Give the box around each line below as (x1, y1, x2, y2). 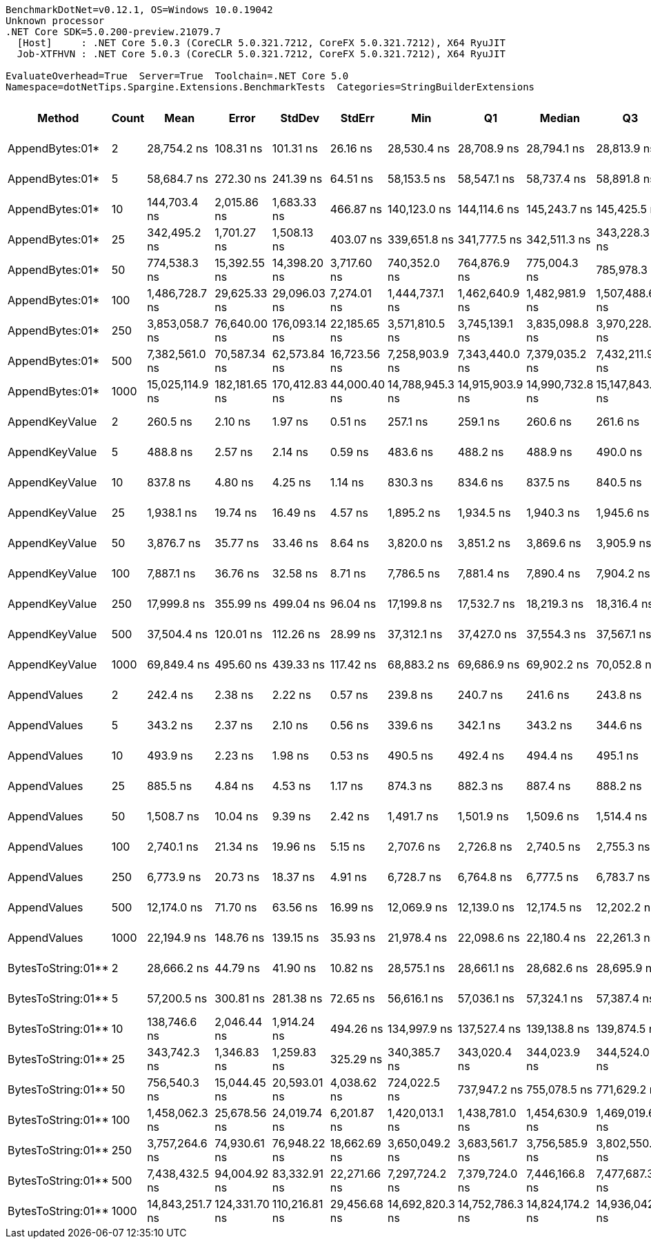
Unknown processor (6, 15, 105, 26)
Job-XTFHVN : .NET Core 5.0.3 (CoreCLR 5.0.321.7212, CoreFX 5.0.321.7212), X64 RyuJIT (17, 48, 505, 59)
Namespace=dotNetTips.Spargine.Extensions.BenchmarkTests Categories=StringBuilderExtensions (6, 81, 535, 92)
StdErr (340, 111, 374, 125)
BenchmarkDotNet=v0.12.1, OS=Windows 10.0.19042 (6, 4, 273, 15)
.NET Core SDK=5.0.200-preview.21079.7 (6, 26, 221, 37)
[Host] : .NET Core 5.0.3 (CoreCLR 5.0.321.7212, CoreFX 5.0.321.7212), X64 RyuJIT (17, 37, 505, 48)
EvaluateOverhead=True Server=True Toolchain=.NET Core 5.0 (6, 70, 349, 81)
